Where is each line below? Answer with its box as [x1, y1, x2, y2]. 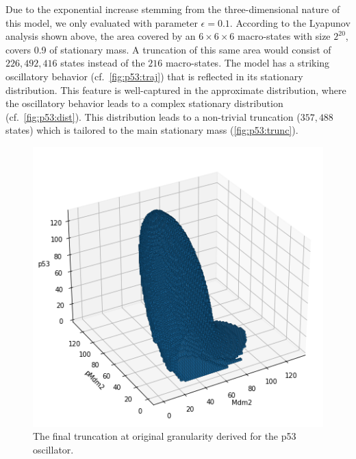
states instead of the [60, 56, 145, 70]
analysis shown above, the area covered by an [5, 29, 196, 43]
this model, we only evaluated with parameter [5, 15, 198, 30]
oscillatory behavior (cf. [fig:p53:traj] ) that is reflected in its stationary [5, 69, 303, 83]
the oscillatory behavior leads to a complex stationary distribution [5, 96, 283, 110]
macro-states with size [238, 29, 331, 43]
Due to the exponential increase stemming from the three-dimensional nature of [5, 2, 340, 16]
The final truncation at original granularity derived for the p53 [33, 429, 296, 443]
